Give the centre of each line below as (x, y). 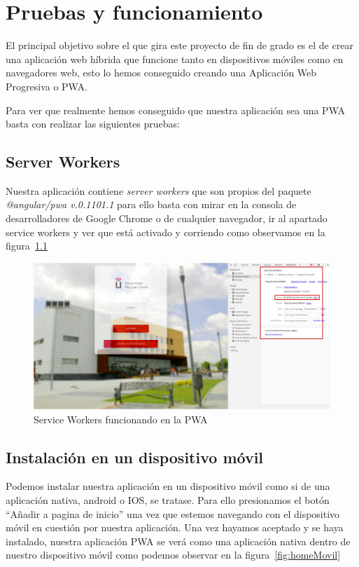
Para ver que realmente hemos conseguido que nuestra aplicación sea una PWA (175, 110)
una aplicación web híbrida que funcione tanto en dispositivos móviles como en (175, 59)
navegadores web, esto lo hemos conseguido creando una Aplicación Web (161, 73)
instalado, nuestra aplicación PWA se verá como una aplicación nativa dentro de (178, 541)
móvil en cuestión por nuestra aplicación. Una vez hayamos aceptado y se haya (175, 527)
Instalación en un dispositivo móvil (135, 457)
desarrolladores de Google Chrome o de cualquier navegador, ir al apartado (167, 218)
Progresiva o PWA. (47, 86)
